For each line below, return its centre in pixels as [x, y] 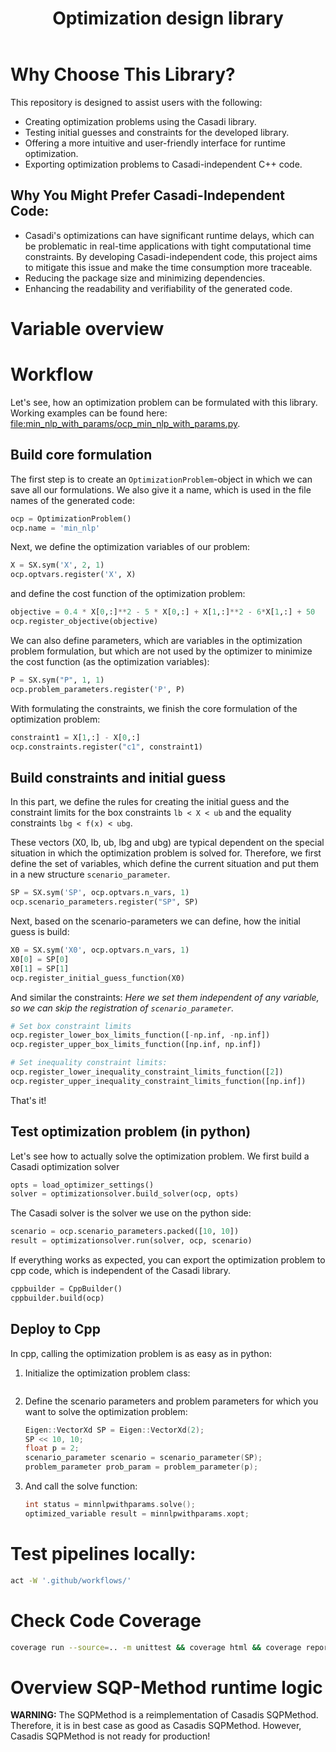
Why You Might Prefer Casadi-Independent [147, 195]
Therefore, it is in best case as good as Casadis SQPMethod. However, [156, 1726]
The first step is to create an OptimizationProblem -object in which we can [161, 479]
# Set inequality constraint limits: [89, 1063]
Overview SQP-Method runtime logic [166, 1687]
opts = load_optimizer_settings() [82, 1185]
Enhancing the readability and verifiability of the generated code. [158, 288]
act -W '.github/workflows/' [71, 1580]
